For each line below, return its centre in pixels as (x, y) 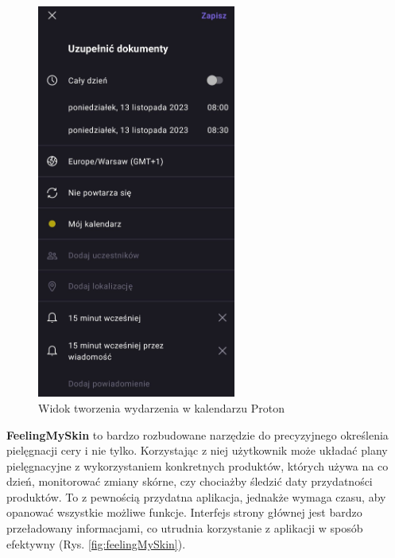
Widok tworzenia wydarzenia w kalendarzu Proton (161, 407)
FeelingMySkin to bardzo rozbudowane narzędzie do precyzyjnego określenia (197, 434)
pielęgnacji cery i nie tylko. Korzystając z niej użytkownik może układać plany (197, 450)
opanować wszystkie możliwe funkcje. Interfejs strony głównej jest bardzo (184, 512)
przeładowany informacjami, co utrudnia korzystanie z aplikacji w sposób (185, 528)
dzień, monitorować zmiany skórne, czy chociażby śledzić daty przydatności (190, 481)
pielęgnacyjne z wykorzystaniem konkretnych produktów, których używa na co (197, 465)
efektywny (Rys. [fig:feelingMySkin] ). (96, 543)
